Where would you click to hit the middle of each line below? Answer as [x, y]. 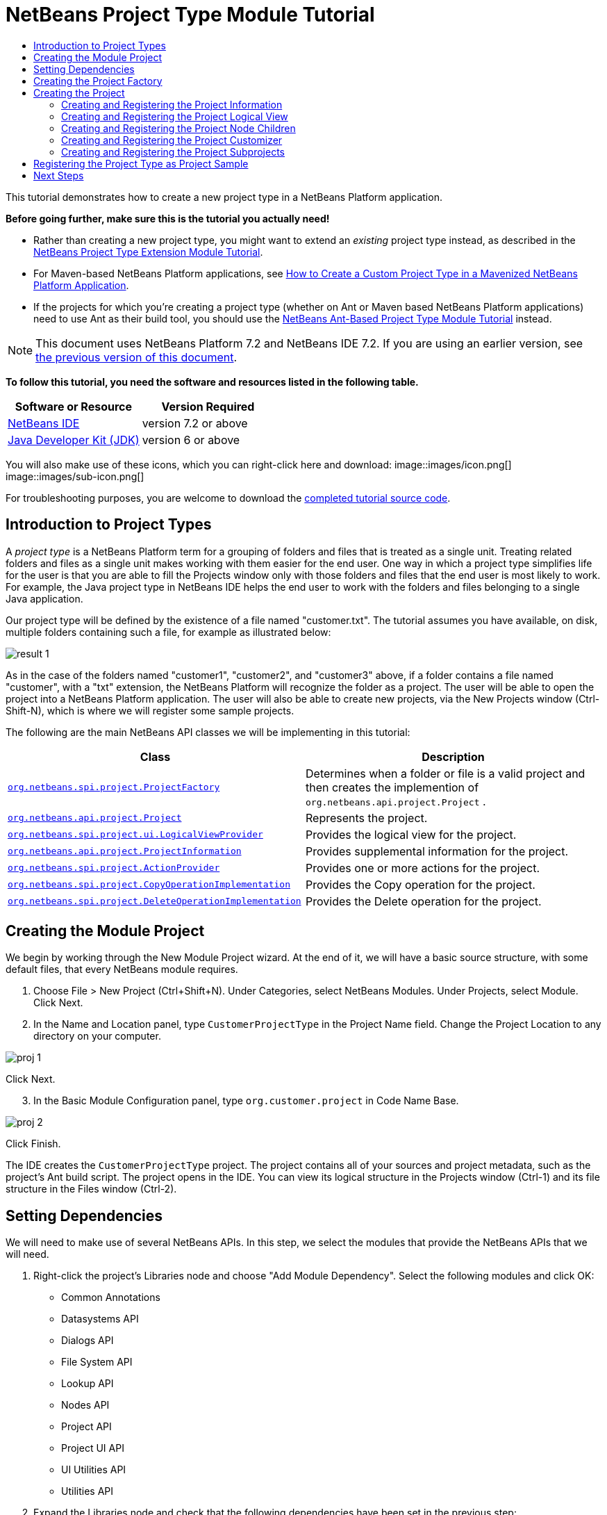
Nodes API [85, 1405]
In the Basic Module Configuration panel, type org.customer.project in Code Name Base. [246, 1101]
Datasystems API [100, 1319]
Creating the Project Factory [98, 81]
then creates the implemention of [392, 787]
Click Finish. [33, 1144]
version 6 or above [191, 440]
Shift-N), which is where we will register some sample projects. [150, 710]
